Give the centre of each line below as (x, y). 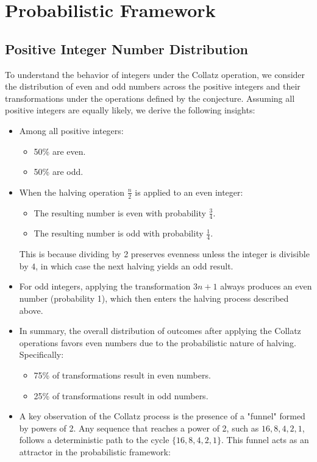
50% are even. (60, 151)
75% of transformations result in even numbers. (122, 375)
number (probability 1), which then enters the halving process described (154, 298)
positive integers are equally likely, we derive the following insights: (130, 110)
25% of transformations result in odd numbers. (121, 395)
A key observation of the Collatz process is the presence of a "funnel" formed (162, 416)
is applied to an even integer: (189, 192)
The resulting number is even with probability (120, 212)
